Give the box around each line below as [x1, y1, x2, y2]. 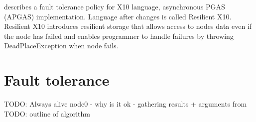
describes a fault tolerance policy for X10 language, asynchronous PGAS [4, 1, 225, 11]
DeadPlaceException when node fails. [4, 40, 119, 51]
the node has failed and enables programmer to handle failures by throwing [4, 30, 234, 41]
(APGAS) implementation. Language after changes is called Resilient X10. [4, 11, 232, 21]
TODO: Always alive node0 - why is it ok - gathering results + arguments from [4, 99, 247, 109]
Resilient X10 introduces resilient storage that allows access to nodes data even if [4, 21, 252, 31]
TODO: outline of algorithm [4, 108, 90, 119]
